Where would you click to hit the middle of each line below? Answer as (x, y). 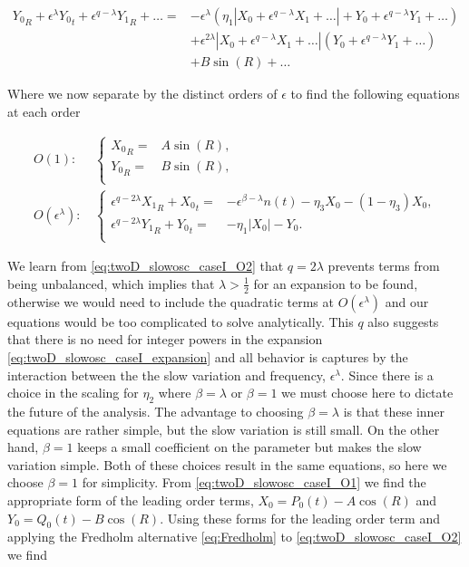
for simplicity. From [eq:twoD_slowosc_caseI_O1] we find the (254, 482)
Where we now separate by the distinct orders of (142, 94)
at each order (44, 111)
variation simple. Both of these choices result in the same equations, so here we (227, 464)
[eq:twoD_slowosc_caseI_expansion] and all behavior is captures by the (208, 356)
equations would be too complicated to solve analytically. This (181, 321)
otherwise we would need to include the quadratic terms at (171, 301)
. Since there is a (387, 375)
